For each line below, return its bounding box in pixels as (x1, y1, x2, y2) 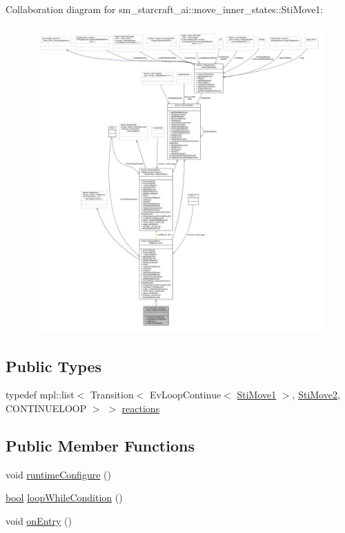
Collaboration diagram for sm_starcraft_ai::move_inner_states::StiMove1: (6, 2, 324, 16)
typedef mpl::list (6, 387, 75, 402)
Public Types (6, 355, 102, 376)
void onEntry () (6, 513, 72, 527)
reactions (121, 400, 160, 415)
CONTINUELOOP (6, 400, 87, 415)
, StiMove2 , (292, 387, 340, 402)
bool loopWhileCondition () (6, 490, 123, 505)
